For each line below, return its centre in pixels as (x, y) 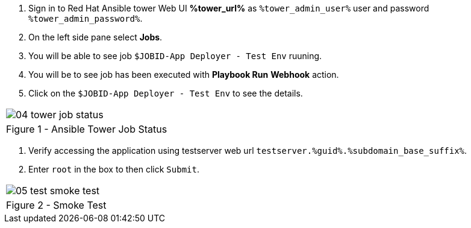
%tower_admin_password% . (86, 18)
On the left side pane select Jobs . (95, 37)
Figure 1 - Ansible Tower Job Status (87, 129)
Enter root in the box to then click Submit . (114, 169)
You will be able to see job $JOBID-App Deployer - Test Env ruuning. (175, 56)
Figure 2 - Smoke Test (56, 205)
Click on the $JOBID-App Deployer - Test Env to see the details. (166, 93)
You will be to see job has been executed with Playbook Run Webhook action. (184, 74)
